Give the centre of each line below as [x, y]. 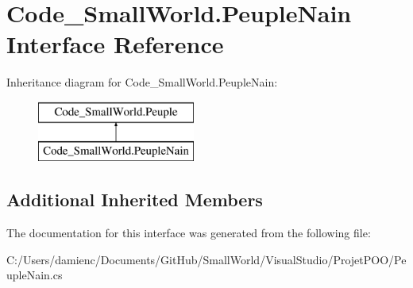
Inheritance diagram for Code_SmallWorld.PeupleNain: [142, 82]
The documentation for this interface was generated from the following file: [189, 233]
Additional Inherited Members [135, 200]
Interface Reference [115, 44]
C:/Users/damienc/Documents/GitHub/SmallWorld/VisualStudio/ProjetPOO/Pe [206, 259]
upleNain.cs [35, 275]
